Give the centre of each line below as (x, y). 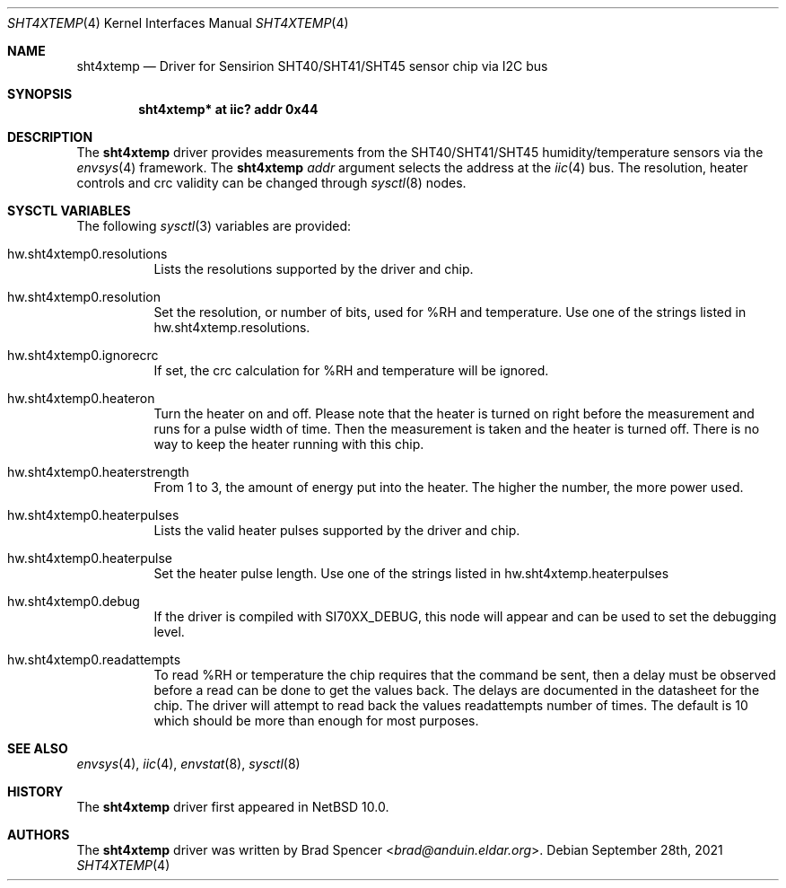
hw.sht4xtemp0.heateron (81, 398)
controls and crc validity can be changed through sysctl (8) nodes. (271, 183)
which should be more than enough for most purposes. (316, 721)
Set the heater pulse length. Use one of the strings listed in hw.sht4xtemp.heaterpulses (411, 573)
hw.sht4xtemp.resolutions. (232, 327)
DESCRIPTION (50, 137)
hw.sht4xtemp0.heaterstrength (98, 472)
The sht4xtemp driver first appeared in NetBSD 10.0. (233, 807)
